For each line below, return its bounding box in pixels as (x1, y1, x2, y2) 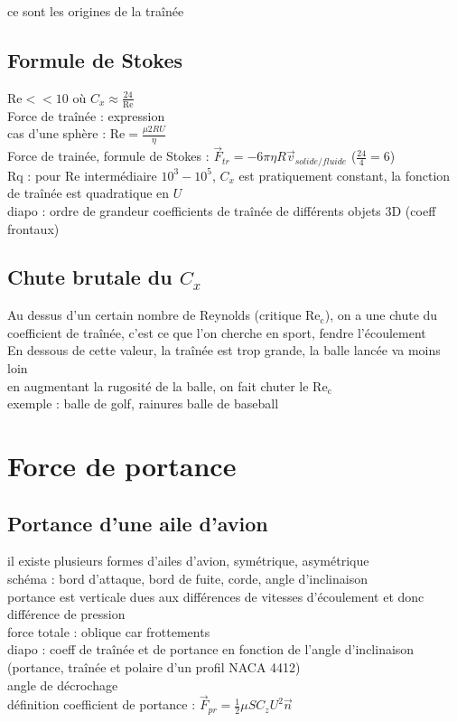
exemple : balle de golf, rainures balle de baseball (7, 394, 279, 413)
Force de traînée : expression (7, 106, 165, 125)
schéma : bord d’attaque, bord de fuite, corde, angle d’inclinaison (7, 569, 368, 588)
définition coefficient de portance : (7, 695, 196, 714)
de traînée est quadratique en (7, 183, 170, 202)
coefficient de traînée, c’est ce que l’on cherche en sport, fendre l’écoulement (7, 323, 426, 342)
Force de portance (7, 447, 237, 484)
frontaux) (7, 219, 60, 238)
